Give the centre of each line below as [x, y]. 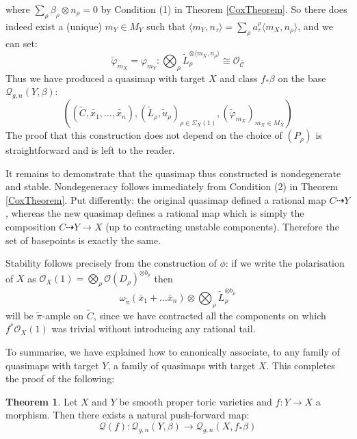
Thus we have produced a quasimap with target [106, 78]
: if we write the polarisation [285, 263]
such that [166, 26]
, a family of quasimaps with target [182, 365]
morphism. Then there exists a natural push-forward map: [128, 415]
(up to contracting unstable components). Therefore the [222, 227]
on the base [302, 78]
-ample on [63, 315]
